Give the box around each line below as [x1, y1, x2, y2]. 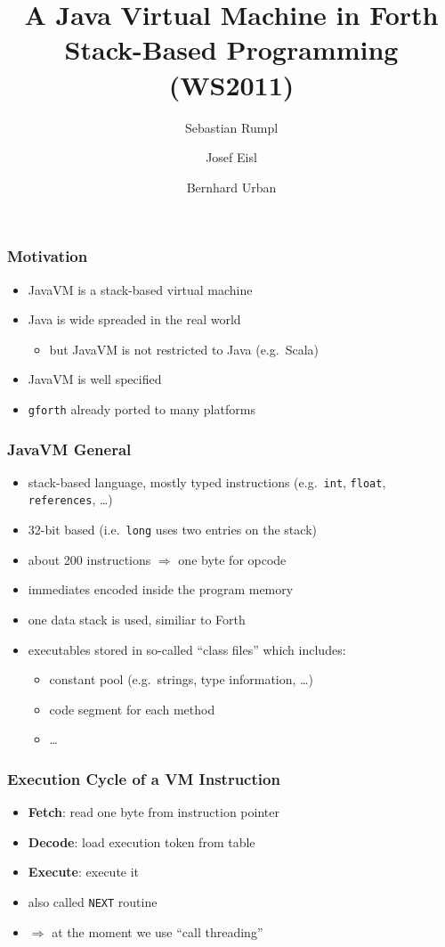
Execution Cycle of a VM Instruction [7, 767, 280, 789]
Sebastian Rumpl [184, 118, 279, 136]
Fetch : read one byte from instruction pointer [28, 803, 279, 821]
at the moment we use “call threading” [52, 922, 263, 941]
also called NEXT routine [28, 892, 158, 910]
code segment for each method [49, 699, 215, 718]
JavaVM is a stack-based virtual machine [28, 280, 253, 298]
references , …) [28, 490, 113, 509]
